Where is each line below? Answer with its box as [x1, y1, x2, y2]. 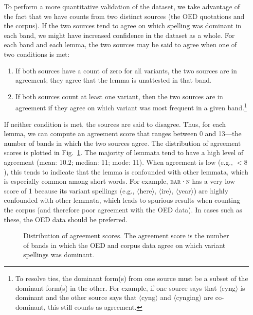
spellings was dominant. [23, 249, 94, 260]
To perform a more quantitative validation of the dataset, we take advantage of [4, 1, 240, 11]
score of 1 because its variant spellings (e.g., [4, 185, 135, 195]
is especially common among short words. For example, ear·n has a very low [4, 176, 235, 186]
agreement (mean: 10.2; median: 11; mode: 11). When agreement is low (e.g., [4, 157, 233, 167]
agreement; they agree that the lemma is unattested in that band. [15, 75, 212, 85]
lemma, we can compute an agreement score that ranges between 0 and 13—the [4, 128, 242, 139]
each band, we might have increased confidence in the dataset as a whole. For [4, 30, 235, 40]
